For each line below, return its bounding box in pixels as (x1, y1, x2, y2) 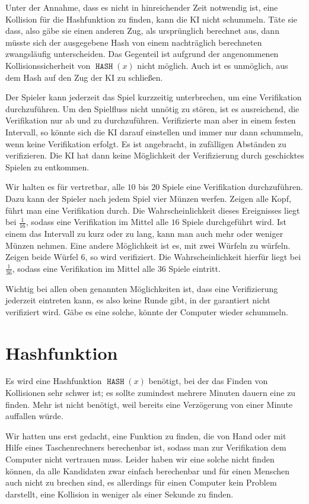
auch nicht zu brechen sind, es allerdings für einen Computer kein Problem (5, 476, 277, 489)
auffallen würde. (5, 410, 63, 422)
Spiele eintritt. (168, 262, 221, 274)
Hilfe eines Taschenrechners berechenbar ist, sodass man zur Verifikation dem (5, 441, 286, 454)
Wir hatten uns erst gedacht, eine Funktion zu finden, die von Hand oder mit (5, 429, 286, 442)
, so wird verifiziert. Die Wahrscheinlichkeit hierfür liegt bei (85, 251, 301, 263)
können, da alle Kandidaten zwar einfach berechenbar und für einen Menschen (5, 464, 289, 477)
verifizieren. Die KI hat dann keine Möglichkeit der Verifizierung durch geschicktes (5, 149, 304, 161)
